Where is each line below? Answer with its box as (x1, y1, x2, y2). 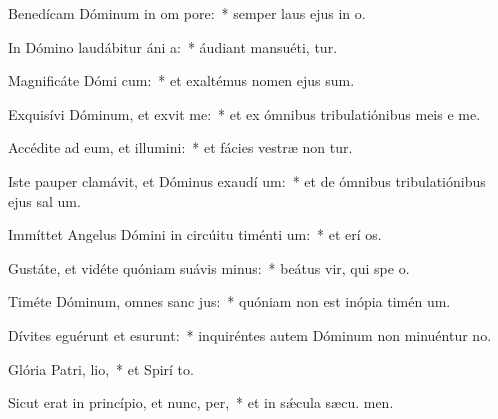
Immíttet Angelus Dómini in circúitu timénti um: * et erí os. (8, 224, 382, 245)
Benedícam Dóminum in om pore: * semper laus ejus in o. (8, 3, 366, 23)
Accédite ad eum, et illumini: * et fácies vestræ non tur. (8, 137, 353, 158)
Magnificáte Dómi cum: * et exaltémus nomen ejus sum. (8, 70, 355, 91)
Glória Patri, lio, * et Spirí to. (8, 358, 194, 379)
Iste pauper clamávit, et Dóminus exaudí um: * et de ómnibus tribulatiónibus (8, 170, 486, 191)
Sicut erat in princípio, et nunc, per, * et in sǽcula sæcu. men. (8, 392, 394, 413)
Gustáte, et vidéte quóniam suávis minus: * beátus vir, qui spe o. (8, 257, 410, 278)
